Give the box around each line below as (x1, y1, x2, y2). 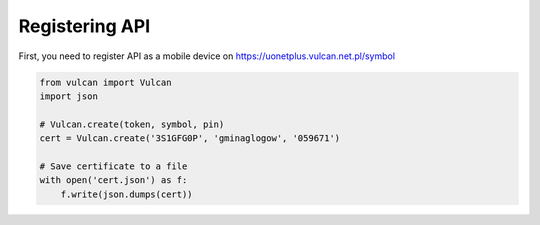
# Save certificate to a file (39, 160, 188, 172)
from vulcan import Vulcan (39, 76, 172, 88)
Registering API (18, 15, 151, 37)
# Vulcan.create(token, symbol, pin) (39, 118, 225, 130)
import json (39, 90, 99, 102)
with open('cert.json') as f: (39, 175, 188, 186)
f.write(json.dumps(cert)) (60, 188, 194, 200)
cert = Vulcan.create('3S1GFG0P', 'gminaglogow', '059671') (39, 133, 341, 144)
